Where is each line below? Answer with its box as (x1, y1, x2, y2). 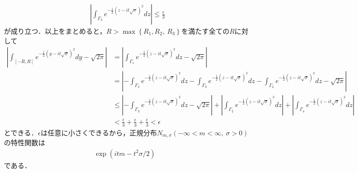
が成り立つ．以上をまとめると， (4, 26, 106, 36)
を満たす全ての (181, 26, 230, 36)
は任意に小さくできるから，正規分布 (41, 127, 157, 137)
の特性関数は (4, 137, 45, 148)
